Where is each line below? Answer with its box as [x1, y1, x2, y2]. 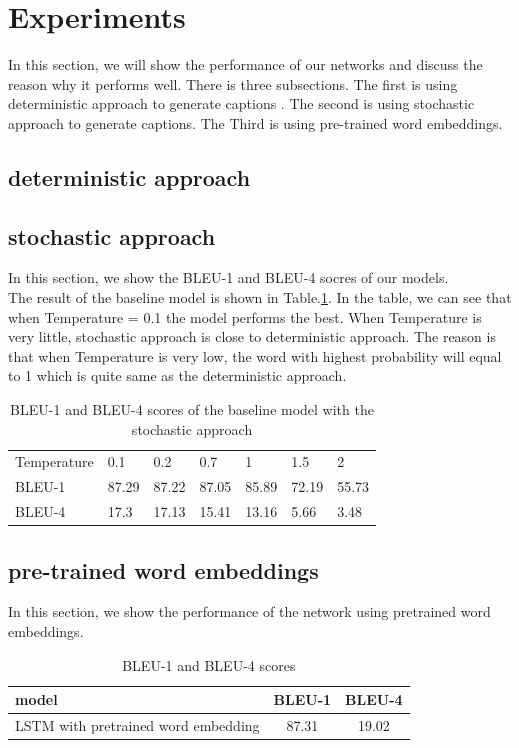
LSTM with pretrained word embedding [15, 715, 260, 736]
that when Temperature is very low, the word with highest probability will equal [8, 345, 502, 366]
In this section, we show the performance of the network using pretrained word [8, 601, 491, 622]
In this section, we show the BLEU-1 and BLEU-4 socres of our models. [8, 267, 449, 288]
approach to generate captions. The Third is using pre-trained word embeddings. [8, 112, 503, 133]
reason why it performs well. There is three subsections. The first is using [8, 73, 458, 94]
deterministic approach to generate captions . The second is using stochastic [8, 93, 475, 114]
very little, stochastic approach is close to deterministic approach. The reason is [8, 326, 496, 347]
